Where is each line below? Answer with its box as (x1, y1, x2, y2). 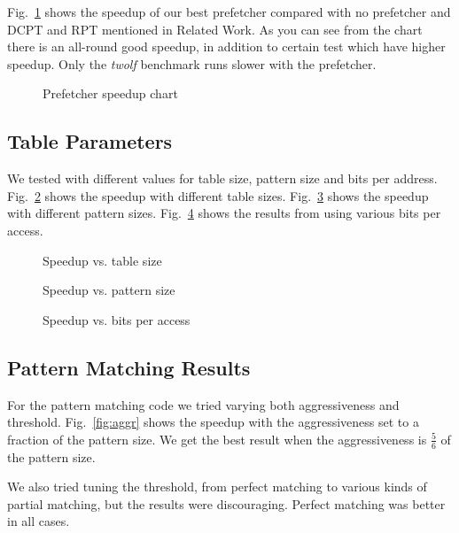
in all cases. (7, 512, 70, 530)
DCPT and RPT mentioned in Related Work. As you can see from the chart (7, 19, 423, 38)
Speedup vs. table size (43, 251, 162, 269)
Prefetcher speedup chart (43, 84, 178, 103)
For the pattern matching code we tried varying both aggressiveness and (7, 395, 400, 413)
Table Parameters (7, 127, 173, 155)
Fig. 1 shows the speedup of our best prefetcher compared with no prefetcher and (7, 3, 451, 20)
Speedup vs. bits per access (43, 310, 191, 328)
